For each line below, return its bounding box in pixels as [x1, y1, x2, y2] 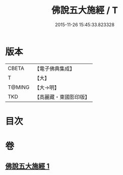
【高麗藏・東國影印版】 [34, 93, 90, 100]
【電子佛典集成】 [34, 65, 75, 72]
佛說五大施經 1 [5, 162, 50, 170]
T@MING [8, 84, 30, 91]
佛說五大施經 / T [51, 5, 118, 16]
